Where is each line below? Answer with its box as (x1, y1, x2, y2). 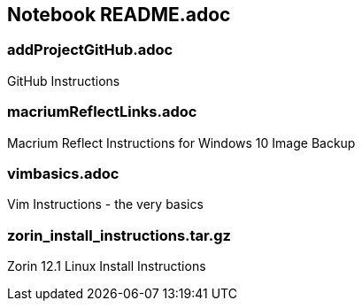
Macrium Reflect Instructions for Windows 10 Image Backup (7, 135, 356, 150)
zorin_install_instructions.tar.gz (7, 226, 231, 244)
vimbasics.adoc (7, 164, 119, 182)
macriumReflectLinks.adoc (7, 103, 197, 121)
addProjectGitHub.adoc (7, 41, 173, 59)
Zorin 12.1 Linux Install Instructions (7, 258, 206, 274)
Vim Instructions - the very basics (7, 196, 204, 212)
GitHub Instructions (7, 73, 120, 89)
